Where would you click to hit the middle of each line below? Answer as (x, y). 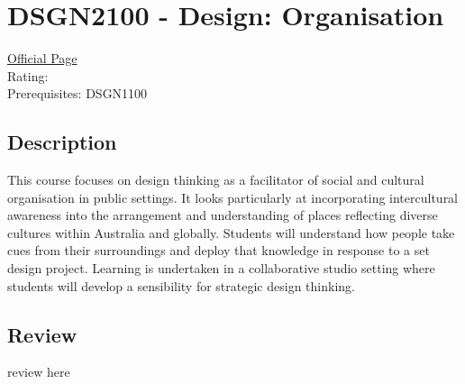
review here (39, 372)
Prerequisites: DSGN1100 (77, 93)
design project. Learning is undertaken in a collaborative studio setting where (221, 268)
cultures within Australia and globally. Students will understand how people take (231, 232)
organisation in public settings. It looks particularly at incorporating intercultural (233, 197)
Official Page (42, 58)
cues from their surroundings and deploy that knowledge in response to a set (219, 250)
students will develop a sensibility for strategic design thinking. (181, 285)
